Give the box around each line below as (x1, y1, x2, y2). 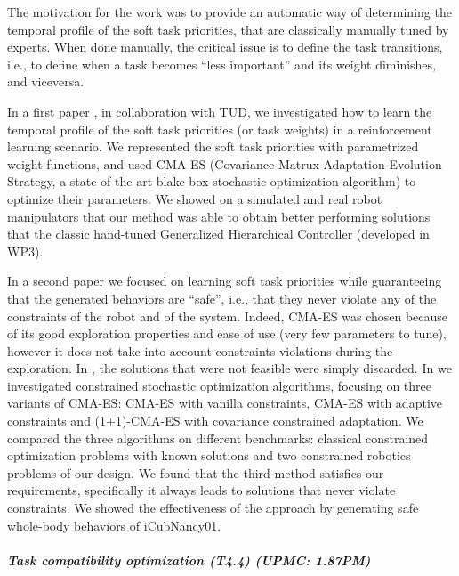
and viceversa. (7, 72, 85, 91)
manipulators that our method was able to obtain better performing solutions (7, 207, 431, 225)
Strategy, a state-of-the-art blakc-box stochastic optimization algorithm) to (7, 172, 416, 191)
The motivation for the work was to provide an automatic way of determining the (7, 3, 452, 20)
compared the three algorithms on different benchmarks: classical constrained (7, 428, 429, 447)
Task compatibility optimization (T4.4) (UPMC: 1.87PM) (7, 550, 371, 569)
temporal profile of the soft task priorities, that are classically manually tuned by (7, 20, 449, 38)
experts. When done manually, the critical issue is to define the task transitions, (7, 37, 443, 56)
